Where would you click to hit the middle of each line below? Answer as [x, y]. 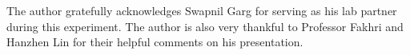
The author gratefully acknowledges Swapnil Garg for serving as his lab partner [202, 10]
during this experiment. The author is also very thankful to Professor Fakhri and [205, 26]
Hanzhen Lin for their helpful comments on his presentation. [155, 42]
